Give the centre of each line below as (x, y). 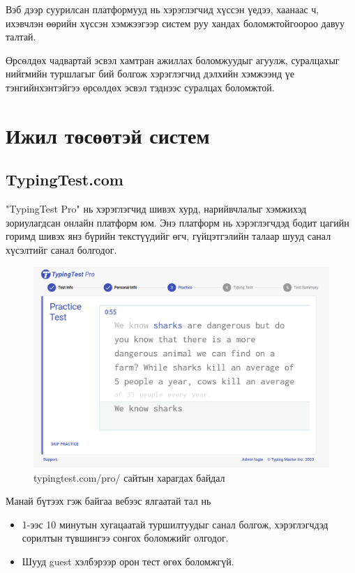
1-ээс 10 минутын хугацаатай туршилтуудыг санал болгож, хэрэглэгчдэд (175, 524)
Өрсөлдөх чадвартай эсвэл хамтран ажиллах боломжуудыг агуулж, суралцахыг (173, 60)
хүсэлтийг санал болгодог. (61, 249)
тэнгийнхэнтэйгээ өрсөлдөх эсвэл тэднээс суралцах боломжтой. (140, 87)
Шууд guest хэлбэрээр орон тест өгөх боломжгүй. (128, 561)
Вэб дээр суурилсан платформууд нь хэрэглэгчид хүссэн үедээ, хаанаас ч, (163, 9)
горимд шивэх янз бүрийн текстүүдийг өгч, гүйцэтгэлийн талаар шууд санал (168, 236)
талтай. (21, 37)
